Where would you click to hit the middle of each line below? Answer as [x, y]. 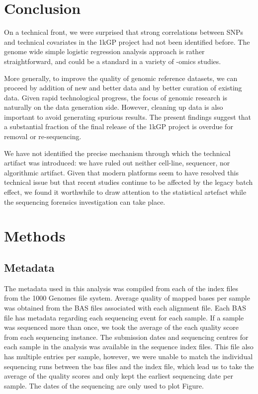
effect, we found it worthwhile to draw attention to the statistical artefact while [125, 192]
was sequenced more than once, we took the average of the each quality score [121, 327]
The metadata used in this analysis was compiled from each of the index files [121, 288]
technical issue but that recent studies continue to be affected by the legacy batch [129, 182]
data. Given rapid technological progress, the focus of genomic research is [116, 97]
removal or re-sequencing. [43, 136]
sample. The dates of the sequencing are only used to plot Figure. [104, 385]
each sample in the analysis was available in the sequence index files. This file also [129, 347]
